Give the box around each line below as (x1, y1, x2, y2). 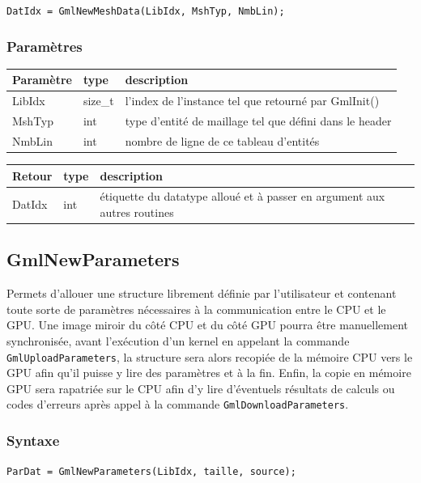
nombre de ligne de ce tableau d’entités (125, 132, 320, 149)
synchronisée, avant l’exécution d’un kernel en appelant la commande (6, 333, 350, 350)
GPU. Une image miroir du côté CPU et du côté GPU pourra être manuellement (6, 316, 409, 333)
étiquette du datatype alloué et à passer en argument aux (100, 188, 385, 205)
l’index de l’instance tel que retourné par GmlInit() (125, 92, 380, 109)
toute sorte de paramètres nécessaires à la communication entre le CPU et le (6, 300, 386, 317)
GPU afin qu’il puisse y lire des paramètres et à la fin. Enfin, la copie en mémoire (6, 364, 411, 381)
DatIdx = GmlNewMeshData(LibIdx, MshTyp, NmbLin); (6, 6, 285, 17)
